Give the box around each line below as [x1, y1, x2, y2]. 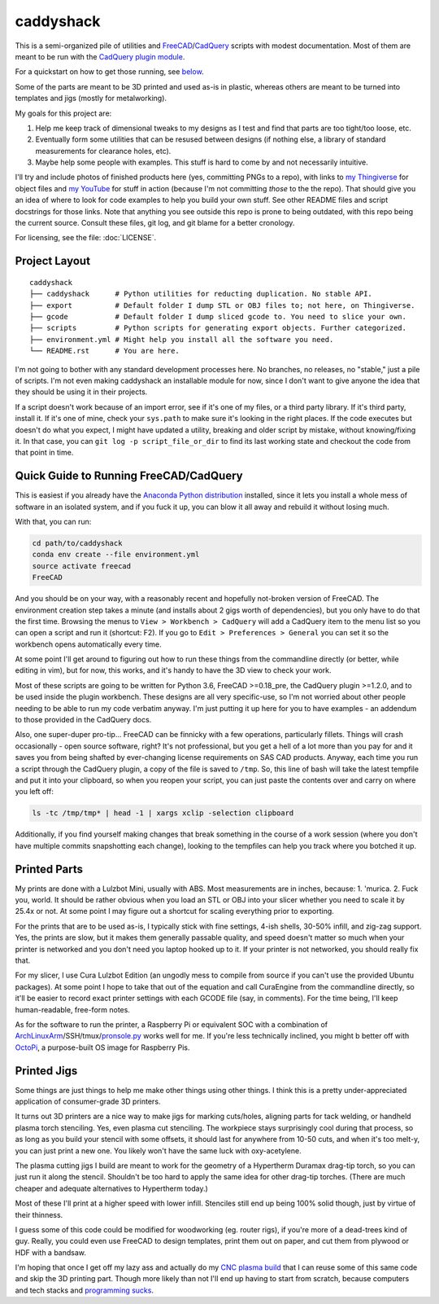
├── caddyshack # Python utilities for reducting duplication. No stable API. [29, 289, 373, 299]
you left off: [15, 787, 54, 797]
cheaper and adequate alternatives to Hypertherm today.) [15, 1183, 209, 1193]
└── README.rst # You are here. [29, 346, 180, 356]
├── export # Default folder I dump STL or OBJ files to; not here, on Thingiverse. [29, 301, 415, 310]
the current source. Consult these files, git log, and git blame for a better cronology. [15, 218, 295, 228]
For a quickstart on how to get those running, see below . [15, 67, 204, 77]
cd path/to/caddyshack [32, 538, 123, 547]
